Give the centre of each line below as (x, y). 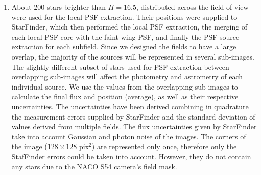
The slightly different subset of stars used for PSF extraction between (120, 66)
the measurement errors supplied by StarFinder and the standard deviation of (133, 116)
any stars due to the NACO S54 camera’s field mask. (94, 166)
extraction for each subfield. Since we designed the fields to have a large (124, 47)
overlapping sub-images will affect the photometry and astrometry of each (127, 77)
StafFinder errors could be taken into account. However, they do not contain (131, 156)
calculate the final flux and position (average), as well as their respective (125, 96)
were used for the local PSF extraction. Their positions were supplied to (124, 17)
